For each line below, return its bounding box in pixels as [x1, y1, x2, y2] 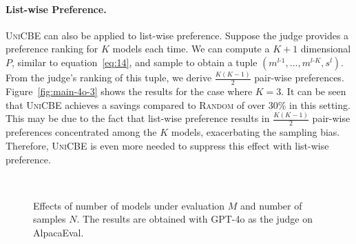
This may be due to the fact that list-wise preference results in [6, 111, 270, 125]
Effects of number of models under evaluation [33, 198, 225, 212]
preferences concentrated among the [6, 125, 157, 139]
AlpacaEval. [33, 225, 84, 240]
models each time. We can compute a [112, 41, 270, 56]
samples [33, 212, 66, 226]
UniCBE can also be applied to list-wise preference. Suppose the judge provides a [6, 28, 349, 42]
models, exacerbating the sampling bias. [171, 125, 340, 139]
